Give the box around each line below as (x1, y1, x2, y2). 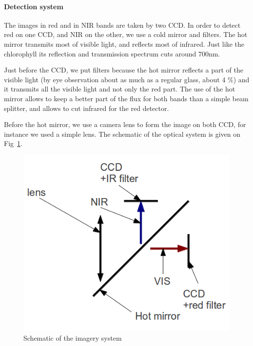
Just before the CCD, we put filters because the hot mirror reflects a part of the (4, 65, 243, 75)
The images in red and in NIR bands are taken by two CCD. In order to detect (4, 19, 241, 30)
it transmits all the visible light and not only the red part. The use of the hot (4, 84, 235, 94)
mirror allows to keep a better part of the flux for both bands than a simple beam (4, 93, 249, 103)
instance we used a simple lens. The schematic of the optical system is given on (4, 128, 241, 139)
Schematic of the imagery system (23, 332, 122, 343)
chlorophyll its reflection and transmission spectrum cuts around (4, 48, 196, 58)
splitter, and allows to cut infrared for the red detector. (4, 103, 169, 113)
